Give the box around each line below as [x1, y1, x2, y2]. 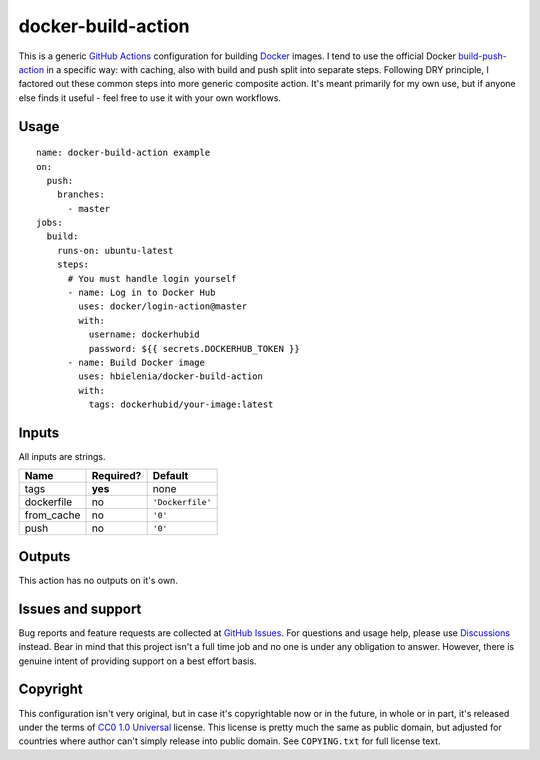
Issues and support [18, 600, 142, 617]
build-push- [458, 50, 507, 62]
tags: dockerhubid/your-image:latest [88, 399, 274, 410]
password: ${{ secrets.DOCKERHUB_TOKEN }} [88, 343, 300, 354]
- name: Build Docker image [67, 356, 205, 368]
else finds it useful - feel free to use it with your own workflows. [18, 91, 282, 104]
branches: [56, 189, 105, 200]
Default [152, 469, 189, 483]
